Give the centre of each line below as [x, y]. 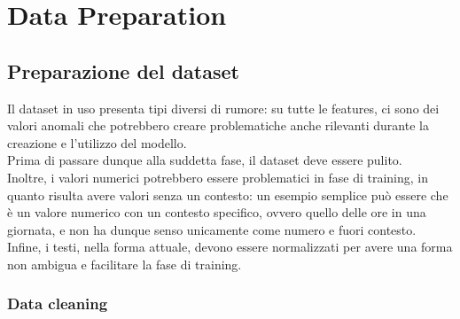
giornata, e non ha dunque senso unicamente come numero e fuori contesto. [212, 229]
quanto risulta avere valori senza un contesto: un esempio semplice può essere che [228, 195]
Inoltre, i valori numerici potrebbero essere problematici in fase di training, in [218, 177]
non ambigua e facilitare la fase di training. [125, 264]
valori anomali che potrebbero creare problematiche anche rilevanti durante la [218, 125]
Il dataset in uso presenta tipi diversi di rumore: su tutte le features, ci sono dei [223, 108]
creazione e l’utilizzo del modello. [97, 142]
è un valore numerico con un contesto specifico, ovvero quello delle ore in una [217, 212]
